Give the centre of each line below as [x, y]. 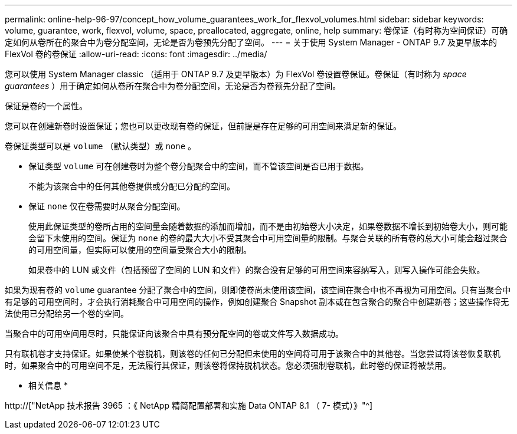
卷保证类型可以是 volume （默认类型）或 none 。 [101, 146]
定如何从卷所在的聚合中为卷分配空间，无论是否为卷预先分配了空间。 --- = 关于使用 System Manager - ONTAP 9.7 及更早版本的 [251, 42]
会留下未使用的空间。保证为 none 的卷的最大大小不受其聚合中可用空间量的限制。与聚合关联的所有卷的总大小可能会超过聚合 [268, 238]
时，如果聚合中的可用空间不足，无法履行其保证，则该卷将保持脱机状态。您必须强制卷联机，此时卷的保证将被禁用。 [228, 365]
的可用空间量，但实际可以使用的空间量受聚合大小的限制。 [140, 250]
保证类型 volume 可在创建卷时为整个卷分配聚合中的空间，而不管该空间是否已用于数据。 [199, 166]
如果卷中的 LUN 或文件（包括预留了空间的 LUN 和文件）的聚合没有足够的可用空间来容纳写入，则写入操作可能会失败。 [257, 270]
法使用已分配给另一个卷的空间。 [67, 313]
